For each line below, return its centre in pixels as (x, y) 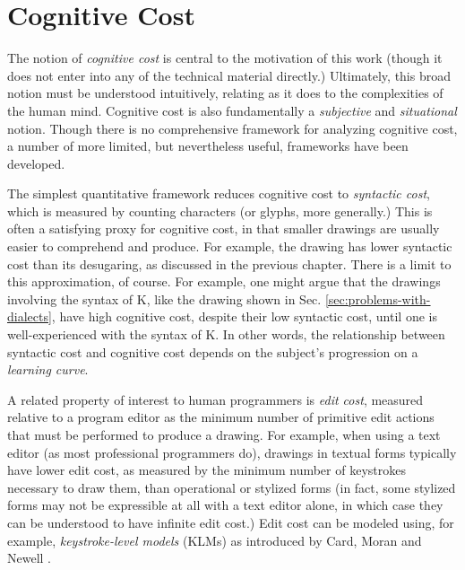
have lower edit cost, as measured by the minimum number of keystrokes (207, 470)
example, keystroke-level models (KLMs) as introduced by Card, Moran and (215, 540)
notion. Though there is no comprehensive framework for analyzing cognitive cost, (232, 128)
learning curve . (48, 369)
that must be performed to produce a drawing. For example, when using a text (224, 434)
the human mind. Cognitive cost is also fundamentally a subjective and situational (232, 110)
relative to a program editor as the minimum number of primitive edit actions (221, 417)
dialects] (30, 316)
